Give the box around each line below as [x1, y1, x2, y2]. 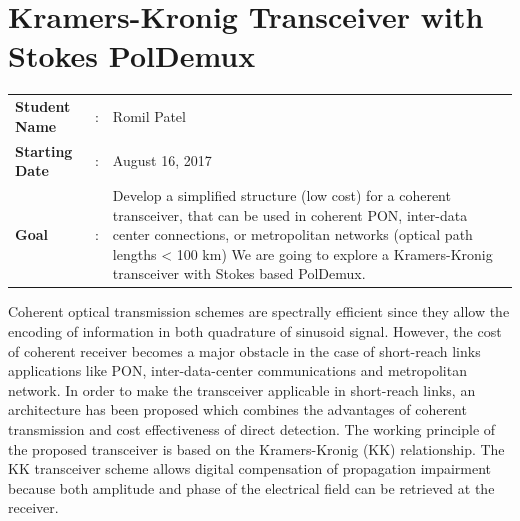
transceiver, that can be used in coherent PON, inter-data [112, 204, 468, 225]
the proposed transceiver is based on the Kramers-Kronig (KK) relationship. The [8, 438, 505, 459]
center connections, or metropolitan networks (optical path [112, 224, 473, 245]
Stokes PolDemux [8, 35, 256, 76]
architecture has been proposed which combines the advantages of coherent [8, 399, 467, 420]
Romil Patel [112, 105, 186, 126]
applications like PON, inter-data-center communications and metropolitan [8, 360, 467, 381]
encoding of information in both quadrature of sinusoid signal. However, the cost [8, 321, 502, 341]
